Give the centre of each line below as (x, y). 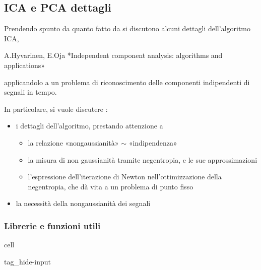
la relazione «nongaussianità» (73, 142)
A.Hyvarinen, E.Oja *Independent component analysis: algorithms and (113, 55)
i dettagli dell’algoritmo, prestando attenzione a (89, 126)
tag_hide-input (27, 261)
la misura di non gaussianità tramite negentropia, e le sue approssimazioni (143, 159)
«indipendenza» (153, 142)
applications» (24, 65)
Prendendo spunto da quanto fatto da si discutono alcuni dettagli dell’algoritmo (127, 28)
